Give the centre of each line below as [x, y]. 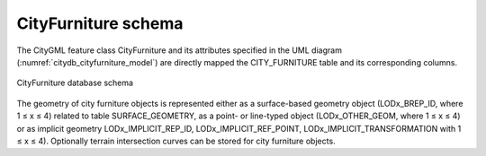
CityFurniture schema [100, 23]
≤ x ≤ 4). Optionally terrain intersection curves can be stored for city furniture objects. [176, 141]
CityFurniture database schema [75, 83]
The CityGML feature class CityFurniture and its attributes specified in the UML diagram [179, 50]
